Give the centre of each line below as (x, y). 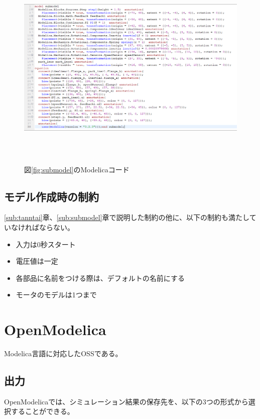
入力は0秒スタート (46, 244)
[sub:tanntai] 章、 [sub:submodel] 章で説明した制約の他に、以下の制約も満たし (127, 217)
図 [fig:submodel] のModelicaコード (77, 169)
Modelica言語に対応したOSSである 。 (63, 353)
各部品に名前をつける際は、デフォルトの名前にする (100, 278)
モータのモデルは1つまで (56, 295)
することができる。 (42, 411)
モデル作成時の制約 (51, 196)
